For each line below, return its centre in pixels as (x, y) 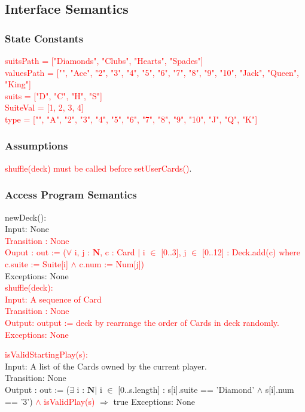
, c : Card (118, 252)
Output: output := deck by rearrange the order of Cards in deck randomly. (142, 322)
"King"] (18, 84)
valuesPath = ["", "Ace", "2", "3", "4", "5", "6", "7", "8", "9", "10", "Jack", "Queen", (152, 72)
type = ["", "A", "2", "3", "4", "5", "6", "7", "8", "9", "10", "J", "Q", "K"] (131, 119)
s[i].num (280, 389)
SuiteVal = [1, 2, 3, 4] (44, 107)
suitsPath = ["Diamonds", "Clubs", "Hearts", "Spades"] (104, 60)
